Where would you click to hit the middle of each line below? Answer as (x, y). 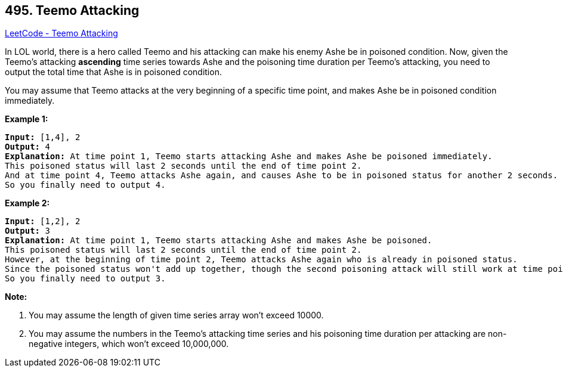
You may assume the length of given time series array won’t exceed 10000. (176, 315)
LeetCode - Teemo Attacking (61, 33)
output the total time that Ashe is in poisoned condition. (113, 72)
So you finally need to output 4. (85, 185)
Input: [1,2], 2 (43, 221)
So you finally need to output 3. (85, 279)
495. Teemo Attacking (72, 10)
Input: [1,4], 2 (43, 137)
